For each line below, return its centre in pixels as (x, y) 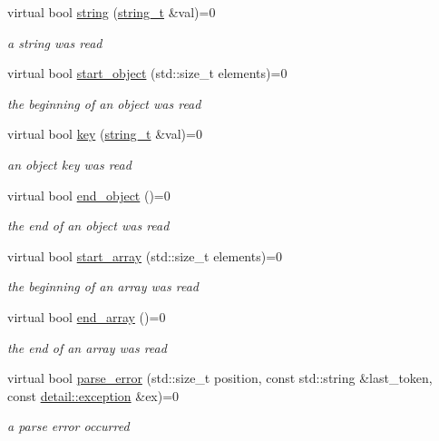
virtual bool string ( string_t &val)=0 (112, 12)
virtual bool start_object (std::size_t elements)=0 (147, 73)
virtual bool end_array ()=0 (87, 316)
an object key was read (69, 164)
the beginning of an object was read (104, 103)
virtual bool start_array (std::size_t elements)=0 (145, 255)
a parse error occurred (68, 426)
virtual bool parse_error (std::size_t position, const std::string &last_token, (220, 378)
